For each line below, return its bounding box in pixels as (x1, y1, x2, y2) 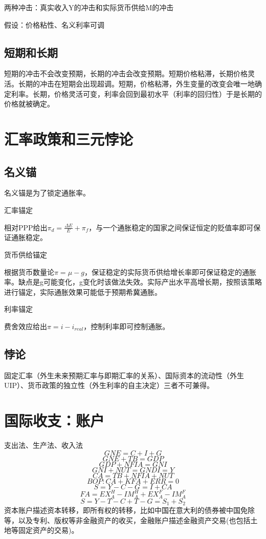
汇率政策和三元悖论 (4, 128, 134, 149)
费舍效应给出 (4, 320, 47, 331)
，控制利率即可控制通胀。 (83, 320, 170, 331)
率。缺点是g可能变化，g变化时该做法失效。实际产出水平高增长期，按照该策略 (4, 276, 262, 287)
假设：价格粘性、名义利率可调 (4, 19, 104, 30)
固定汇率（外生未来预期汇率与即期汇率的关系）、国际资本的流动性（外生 (4, 370, 244, 380)
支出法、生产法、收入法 (4, 440, 83, 450)
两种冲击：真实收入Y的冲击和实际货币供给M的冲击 (4, 2, 174, 12)
